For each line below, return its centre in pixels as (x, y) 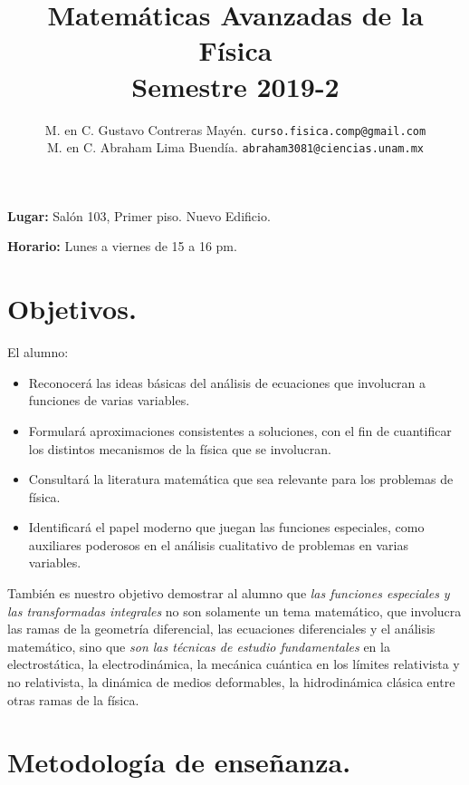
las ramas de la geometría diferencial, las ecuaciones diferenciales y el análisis (221, 629)
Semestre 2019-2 (235, 86)
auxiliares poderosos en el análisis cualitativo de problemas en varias (218, 544)
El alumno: (38, 352)
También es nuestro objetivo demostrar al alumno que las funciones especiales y (229, 593)
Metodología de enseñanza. (179, 762)
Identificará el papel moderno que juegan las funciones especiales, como (226, 527)
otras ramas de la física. (73, 699)
